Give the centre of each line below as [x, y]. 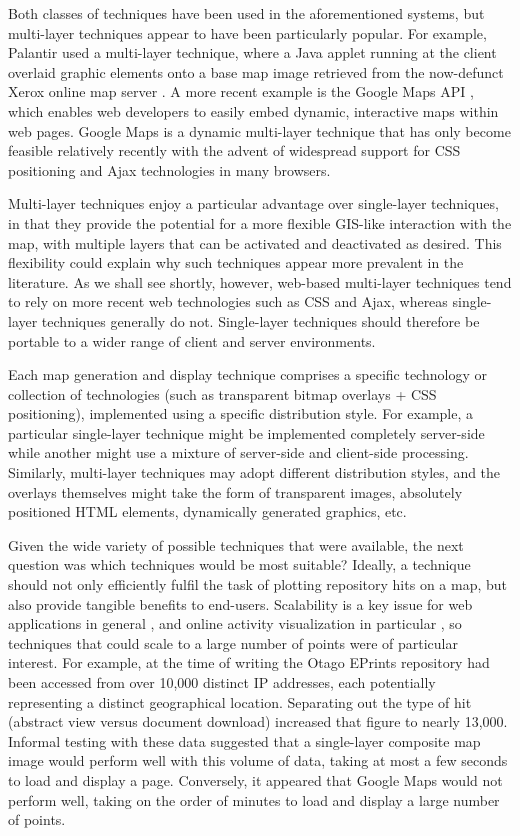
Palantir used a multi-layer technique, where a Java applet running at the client [252, 52]
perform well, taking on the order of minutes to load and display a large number [254, 799]
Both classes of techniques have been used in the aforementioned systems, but [246, 13]
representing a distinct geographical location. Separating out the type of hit [240, 701]
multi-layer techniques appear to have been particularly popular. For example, [247, 32]
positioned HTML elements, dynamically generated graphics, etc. [207, 511]
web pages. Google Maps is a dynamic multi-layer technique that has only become [259, 130]
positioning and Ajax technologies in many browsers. [169, 169]
